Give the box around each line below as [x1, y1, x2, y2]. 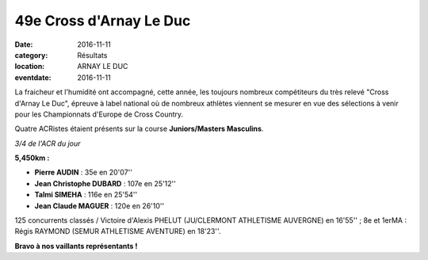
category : [14, 50, 48, 59]
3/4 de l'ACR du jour [14, 139, 81, 148]
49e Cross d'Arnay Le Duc [14, 12, 191, 29]
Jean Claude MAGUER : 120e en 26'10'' [34, 201, 165, 210]
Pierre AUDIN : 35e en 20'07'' [34, 167, 132, 178]
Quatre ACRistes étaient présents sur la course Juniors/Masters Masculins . [14, 124, 264, 134]
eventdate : [14, 72, 52, 82]
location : [14, 62, 45, 71]
